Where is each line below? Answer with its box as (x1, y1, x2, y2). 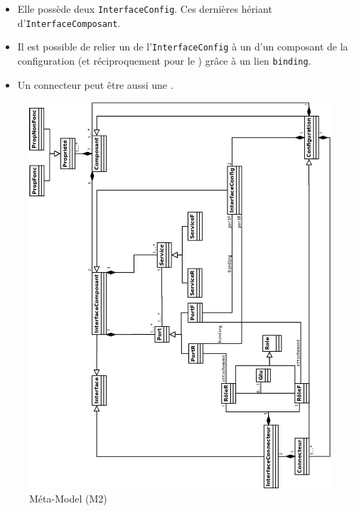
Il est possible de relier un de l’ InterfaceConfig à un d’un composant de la (17, 39, 348, 54)
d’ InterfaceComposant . (17, 15, 121, 30)
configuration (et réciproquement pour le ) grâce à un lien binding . (17, 53, 311, 68)
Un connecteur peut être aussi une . (17, 77, 173, 92)
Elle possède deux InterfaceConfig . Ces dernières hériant (17, 1, 272, 16)
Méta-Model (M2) (29, 490, 107, 505)
